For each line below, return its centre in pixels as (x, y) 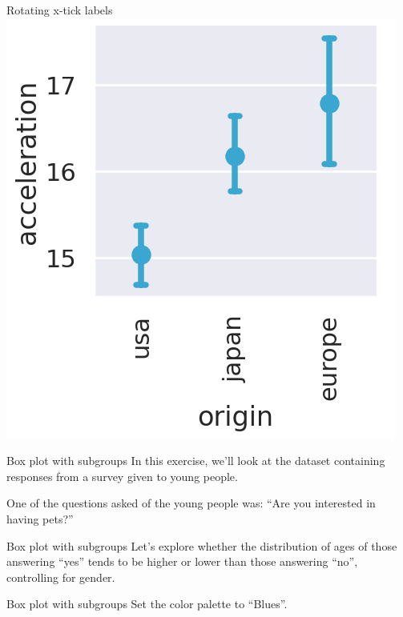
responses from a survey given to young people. (122, 476)
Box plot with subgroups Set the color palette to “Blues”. (147, 604)
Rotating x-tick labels (60, 10)
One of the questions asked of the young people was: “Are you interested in (191, 503)
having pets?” (40, 518)
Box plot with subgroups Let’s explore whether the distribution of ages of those (202, 545)
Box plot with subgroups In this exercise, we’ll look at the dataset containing (196, 461)
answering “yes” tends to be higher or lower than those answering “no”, (182, 561)
